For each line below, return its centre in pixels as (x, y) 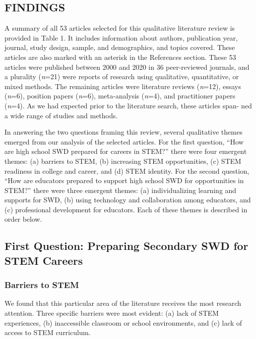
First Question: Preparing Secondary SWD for (127, 246)
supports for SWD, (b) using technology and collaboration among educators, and (128, 200)
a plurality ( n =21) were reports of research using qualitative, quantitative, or (122, 76)
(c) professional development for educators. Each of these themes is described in (126, 209)
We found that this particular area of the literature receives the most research (123, 303)
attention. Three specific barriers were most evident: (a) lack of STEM (112, 313)
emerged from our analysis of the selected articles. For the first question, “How (124, 141)
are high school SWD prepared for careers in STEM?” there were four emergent (126, 151)
